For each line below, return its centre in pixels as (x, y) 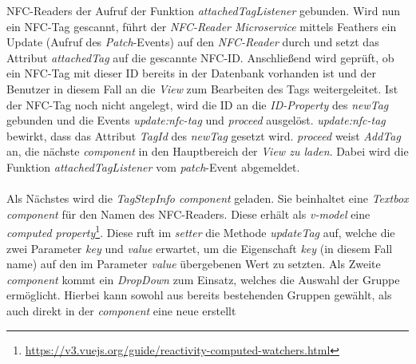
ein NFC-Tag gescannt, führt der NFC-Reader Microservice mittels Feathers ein (202, 26)
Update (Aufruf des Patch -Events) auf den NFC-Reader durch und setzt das (193, 42)
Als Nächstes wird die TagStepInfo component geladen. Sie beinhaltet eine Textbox (208, 198)
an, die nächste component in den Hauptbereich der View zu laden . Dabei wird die (208, 151)
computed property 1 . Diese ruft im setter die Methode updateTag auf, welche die (201, 231)
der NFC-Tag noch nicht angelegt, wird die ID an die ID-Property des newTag (198, 104)
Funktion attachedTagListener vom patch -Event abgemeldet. (153, 166)
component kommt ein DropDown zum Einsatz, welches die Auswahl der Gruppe (203, 279)
